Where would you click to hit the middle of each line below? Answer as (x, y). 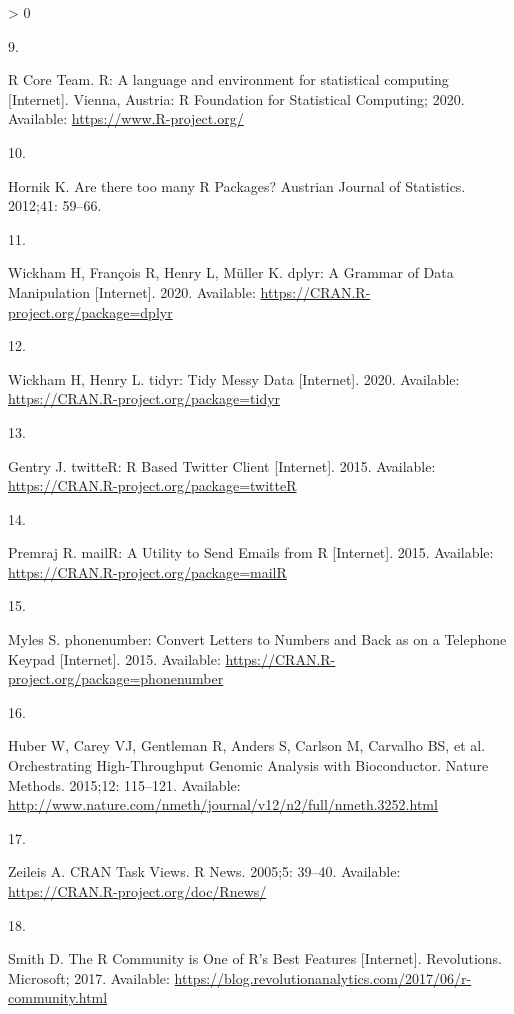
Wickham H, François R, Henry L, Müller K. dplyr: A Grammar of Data (231, 272)
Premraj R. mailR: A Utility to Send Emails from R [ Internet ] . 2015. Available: (251, 552)
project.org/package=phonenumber (116, 678)
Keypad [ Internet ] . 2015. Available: (114, 658)
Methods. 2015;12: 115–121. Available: (124, 784)
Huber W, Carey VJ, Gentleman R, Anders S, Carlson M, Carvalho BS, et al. (247, 745)
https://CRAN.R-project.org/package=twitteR (152, 485)
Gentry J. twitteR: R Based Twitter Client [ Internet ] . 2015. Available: (222, 465)
